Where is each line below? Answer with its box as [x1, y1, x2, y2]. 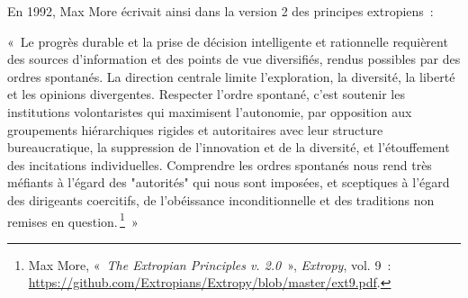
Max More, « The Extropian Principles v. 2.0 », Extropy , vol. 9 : [28, 255, 391, 274]
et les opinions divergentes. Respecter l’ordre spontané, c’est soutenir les [7, 85, 405, 104]
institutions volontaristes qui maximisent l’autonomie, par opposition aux [7, 102, 412, 121]
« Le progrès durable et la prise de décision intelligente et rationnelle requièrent [7, 32, 448, 50]
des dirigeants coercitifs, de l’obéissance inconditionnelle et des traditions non [7, 190, 435, 209]
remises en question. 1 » [7, 209, 139, 230]
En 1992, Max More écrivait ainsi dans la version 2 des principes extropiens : [7, 2, 434, 20]
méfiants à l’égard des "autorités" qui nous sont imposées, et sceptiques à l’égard [7, 173, 450, 192]
